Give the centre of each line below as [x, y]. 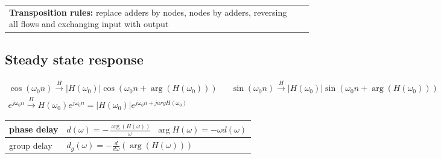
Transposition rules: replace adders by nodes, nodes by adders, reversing [148, 12]
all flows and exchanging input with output [89, 24]
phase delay [34, 129]
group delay [31, 145]
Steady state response [74, 59]
